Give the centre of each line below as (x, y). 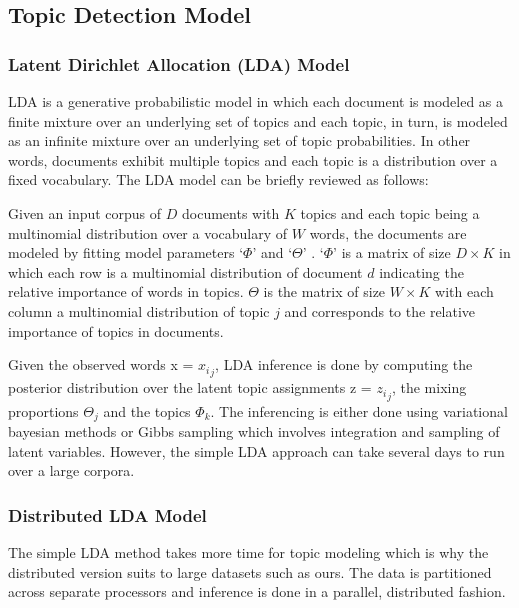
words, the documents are (388, 232)
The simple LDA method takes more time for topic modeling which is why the (248, 552)
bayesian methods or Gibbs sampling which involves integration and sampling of (254, 431)
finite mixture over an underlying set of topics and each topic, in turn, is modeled (258, 120)
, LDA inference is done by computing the (344, 364)
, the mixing (429, 387)
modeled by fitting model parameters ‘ (126, 252)
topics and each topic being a (390, 212)
